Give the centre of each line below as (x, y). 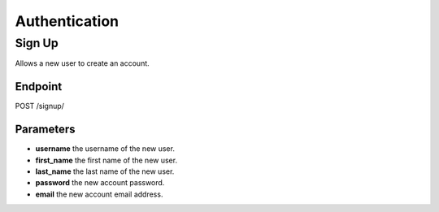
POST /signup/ (40, 106)
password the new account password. (100, 183)
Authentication (67, 21)
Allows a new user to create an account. (82, 63)
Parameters (45, 130)
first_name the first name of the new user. (106, 160)
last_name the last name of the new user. (105, 171)
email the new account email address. (99, 194)
